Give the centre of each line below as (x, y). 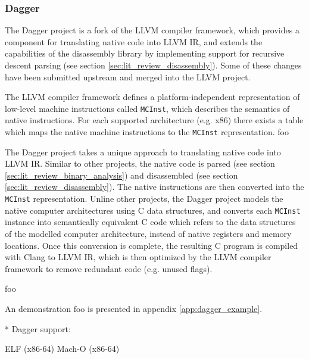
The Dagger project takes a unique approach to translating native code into (143, 152)
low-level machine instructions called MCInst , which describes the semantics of (147, 108)
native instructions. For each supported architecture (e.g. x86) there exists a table (154, 120)
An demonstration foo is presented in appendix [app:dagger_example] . (134, 308)
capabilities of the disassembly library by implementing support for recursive (145, 53)
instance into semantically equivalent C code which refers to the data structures (150, 222)
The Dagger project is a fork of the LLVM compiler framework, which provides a (152, 30)
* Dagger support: (38, 328)
